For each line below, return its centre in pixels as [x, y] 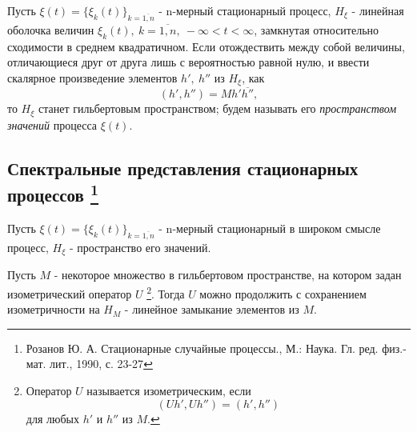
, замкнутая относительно [317, 29]
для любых [52, 418]
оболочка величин [51, 29]
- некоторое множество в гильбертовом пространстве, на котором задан [228, 275]
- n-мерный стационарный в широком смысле [270, 228]
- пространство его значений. [140, 247]
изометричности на [54, 309]
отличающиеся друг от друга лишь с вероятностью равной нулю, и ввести [188, 62]
